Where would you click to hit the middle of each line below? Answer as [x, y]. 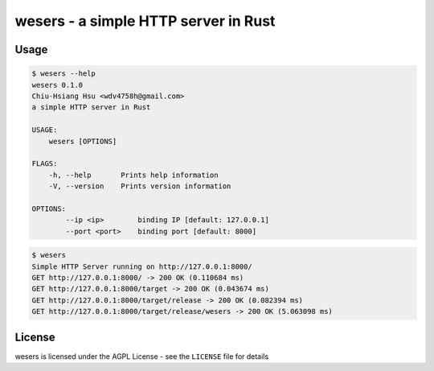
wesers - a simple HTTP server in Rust [145, 21]
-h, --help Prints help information [133, 175]
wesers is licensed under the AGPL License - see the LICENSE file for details [142, 356]
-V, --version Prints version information [140, 186]
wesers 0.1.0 [57, 85]
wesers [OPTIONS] [83, 141]
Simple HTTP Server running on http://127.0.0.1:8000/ [142, 266]
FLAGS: [45, 164]
